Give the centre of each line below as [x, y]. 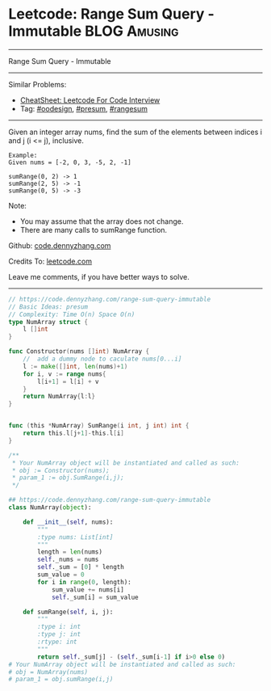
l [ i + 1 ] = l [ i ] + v [68, 381]
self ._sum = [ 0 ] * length [81, 567]
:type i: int [59, 627]
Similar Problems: [38, 84]
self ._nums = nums [68, 560]
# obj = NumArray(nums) [48, 672]
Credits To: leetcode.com [50, 261]
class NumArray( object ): [50, 508]
